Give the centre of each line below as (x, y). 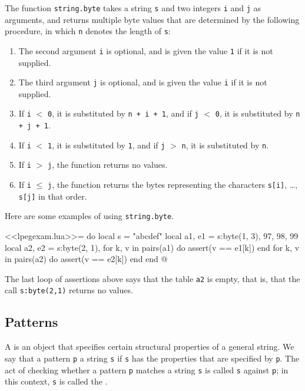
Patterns (32, 322)
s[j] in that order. (53, 196)
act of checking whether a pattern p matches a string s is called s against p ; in (147, 370)
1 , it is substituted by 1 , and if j (106, 145)
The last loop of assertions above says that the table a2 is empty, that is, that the (152, 278)
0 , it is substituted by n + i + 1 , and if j (123, 113)
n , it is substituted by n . (225, 145)
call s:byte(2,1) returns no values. (69, 290)
